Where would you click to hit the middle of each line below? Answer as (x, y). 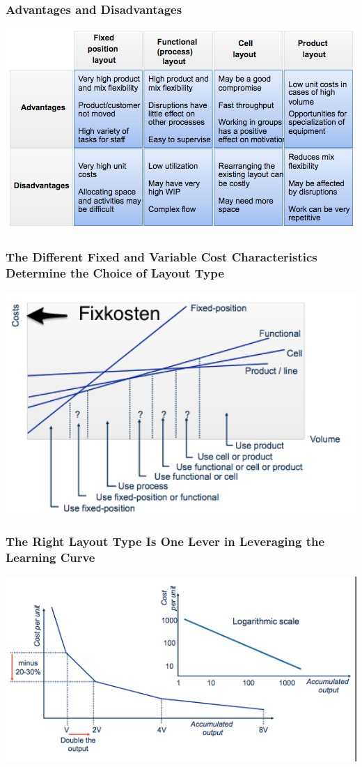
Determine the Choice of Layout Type (115, 272)
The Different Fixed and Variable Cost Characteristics (162, 256)
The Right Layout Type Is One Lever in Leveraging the (165, 541)
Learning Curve (50, 557)
